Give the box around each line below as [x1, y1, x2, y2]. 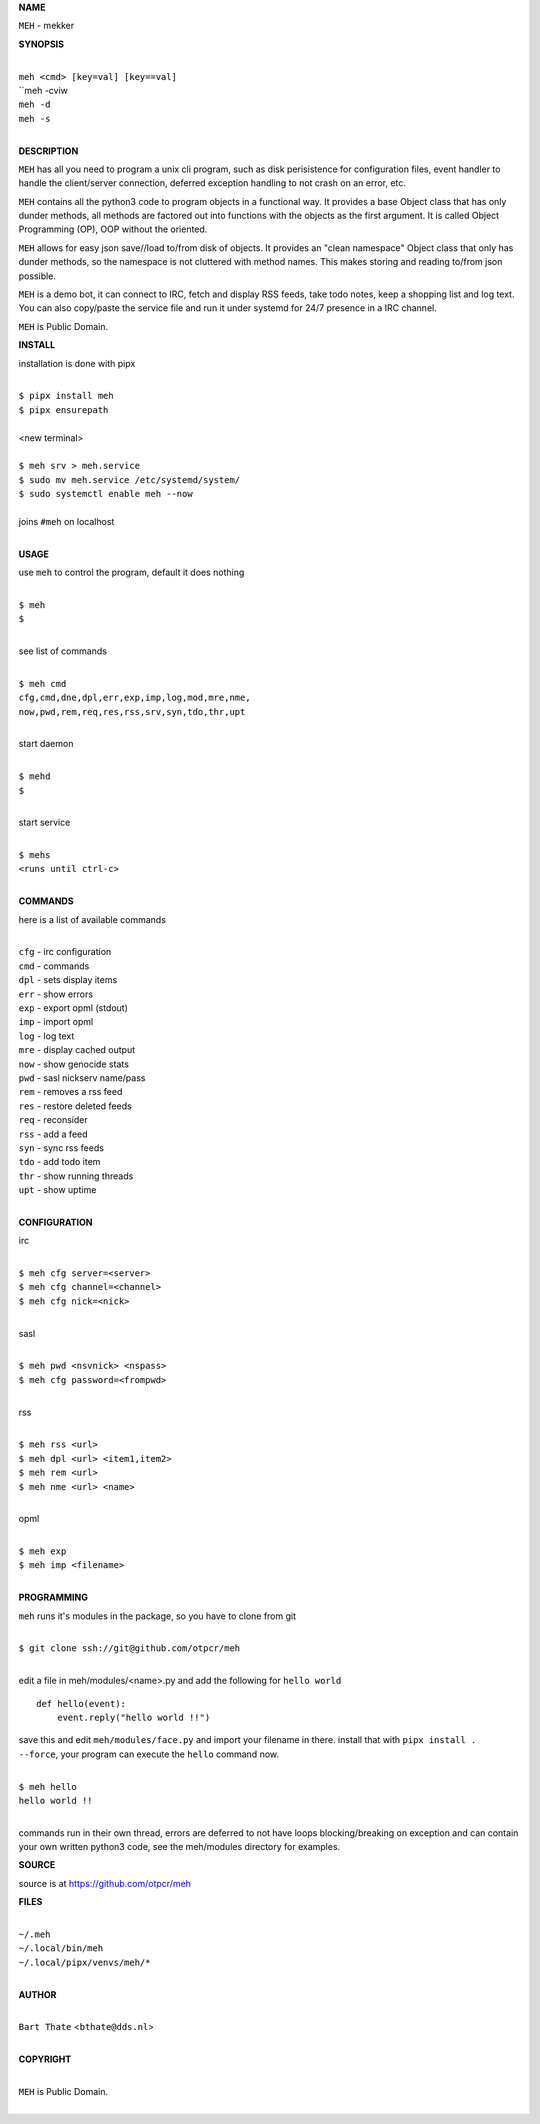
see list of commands [18, 645, 107, 657]
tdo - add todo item [18, 1156, 101, 1168]
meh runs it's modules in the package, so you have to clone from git [18, 1610, 297, 1622]
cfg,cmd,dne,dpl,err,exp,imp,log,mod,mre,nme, [18, 692, 251, 704]
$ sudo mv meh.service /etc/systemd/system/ [18, 474, 241, 485]
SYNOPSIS [18, 38, 65, 50]
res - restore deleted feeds [18, 1100, 132, 1112]
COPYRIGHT [18, 2053, 72, 2065]
